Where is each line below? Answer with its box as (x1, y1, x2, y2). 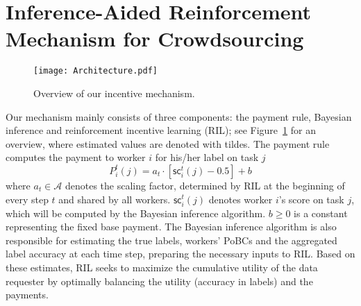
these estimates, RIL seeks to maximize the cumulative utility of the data (6, 260, 318, 275)
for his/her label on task (155, 150, 259, 164)
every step (6, 192, 49, 206)
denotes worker (208, 192, 273, 206)
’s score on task (278, 192, 344, 206)
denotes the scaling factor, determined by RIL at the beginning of (65, 178, 345, 192)
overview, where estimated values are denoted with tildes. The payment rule (6, 136, 330, 151)
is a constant (294, 205, 348, 220)
